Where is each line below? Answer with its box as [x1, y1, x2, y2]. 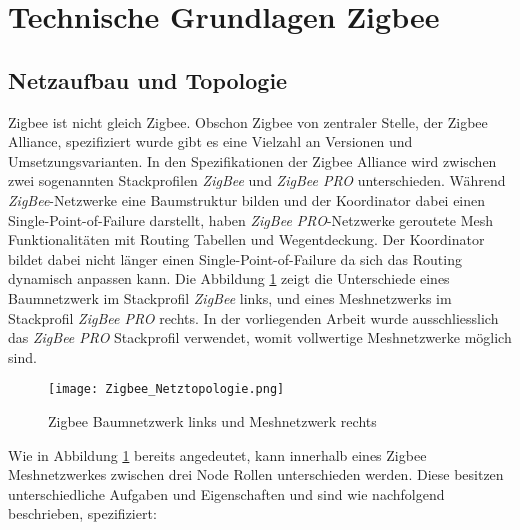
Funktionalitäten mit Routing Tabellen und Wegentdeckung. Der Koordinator [8, 229, 485, 250]
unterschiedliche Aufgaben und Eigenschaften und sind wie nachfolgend [8, 483, 445, 504]
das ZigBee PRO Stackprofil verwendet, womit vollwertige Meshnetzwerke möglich [8, 327, 512, 348]
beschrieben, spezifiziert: [8, 503, 157, 524]
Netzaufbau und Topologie [8, 64, 288, 95]
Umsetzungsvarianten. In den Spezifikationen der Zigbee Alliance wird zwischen [8, 150, 497, 171]
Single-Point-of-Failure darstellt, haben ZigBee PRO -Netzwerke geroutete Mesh [8, 209, 494, 230]
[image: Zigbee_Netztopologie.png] [48, 382, 285, 397]
